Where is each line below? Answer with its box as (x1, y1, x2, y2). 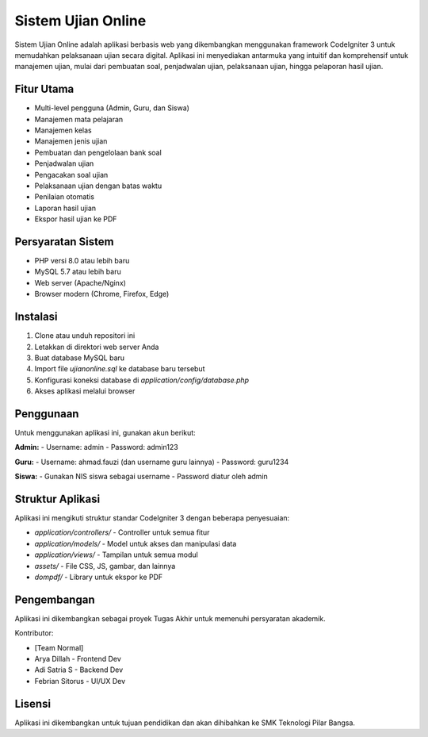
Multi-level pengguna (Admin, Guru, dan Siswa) (34, 103, 190, 113)
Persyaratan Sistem (14, 235, 114, 248)
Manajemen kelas (34, 125, 93, 135)
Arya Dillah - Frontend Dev (34, 654, 122, 664)
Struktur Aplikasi (14, 492, 101, 505)
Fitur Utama (14, 83, 75, 96)
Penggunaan (14, 407, 79, 420)
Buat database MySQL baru (34, 353, 125, 363)
